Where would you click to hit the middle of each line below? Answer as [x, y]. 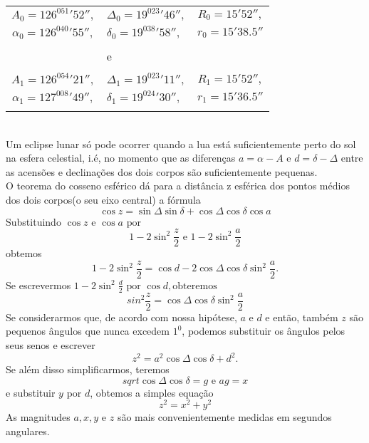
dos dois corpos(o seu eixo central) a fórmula [103, 199]
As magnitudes [38, 417]
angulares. [28, 431]
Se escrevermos [38, 285]
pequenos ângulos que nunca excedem [88, 331]
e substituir [31, 392]
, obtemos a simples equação [152, 392]
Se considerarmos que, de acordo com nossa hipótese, [121, 317]
